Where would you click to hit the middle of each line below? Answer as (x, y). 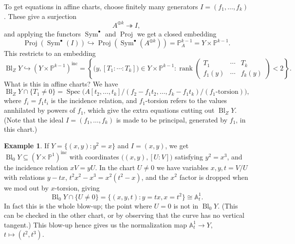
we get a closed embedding (177, 33)
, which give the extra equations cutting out (149, 110)
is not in (186, 205)
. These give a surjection (40, 16)
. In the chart (115, 167)
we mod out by (26, 187)
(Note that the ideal (34, 119)
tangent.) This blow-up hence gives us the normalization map (95, 224)
